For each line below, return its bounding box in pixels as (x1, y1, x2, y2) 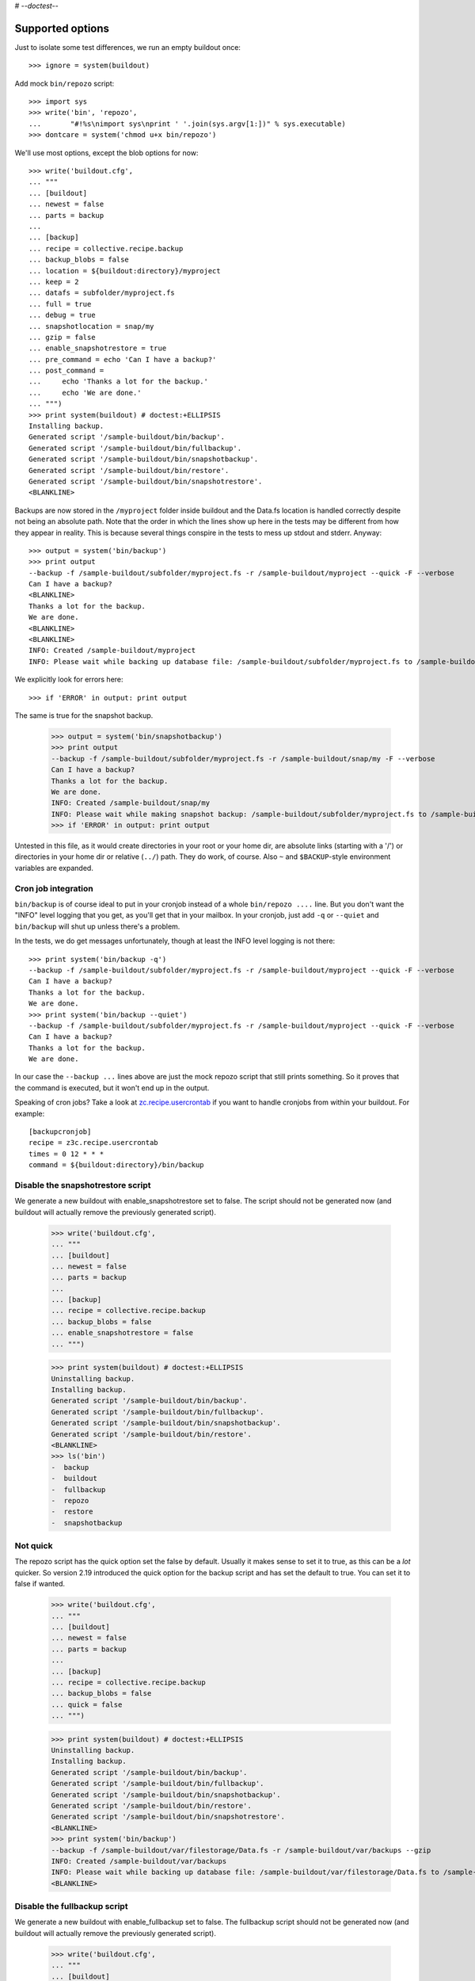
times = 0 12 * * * (28, 1149, 104, 1158)
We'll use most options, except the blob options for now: (14, 147, 199, 158)
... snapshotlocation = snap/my (28, 322, 154, 330)
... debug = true (28, 311, 96, 320)
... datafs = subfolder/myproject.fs (28, 288, 176, 297)
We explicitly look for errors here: (14, 674, 123, 685)
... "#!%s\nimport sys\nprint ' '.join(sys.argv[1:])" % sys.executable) (28, 119, 346, 128)
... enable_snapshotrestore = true (28, 344, 167, 353)
